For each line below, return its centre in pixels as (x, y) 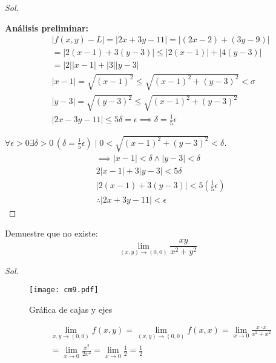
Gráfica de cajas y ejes (71, 309)
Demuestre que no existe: (51, 233)
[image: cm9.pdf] (64, 290)
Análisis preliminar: (47, 28)
